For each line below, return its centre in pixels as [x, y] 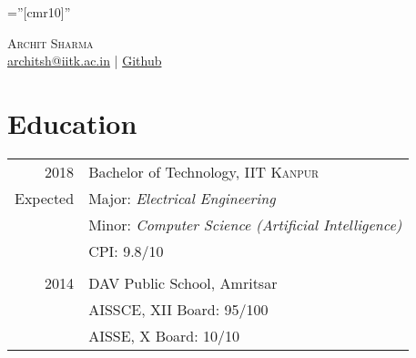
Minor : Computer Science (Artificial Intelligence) [245, 224]
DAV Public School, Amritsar [183, 282]
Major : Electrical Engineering [182, 198]
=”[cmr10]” [39, 12]
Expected [45, 198]
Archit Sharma [51, 42]
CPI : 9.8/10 [126, 251]
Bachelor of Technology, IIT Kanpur [204, 171]
